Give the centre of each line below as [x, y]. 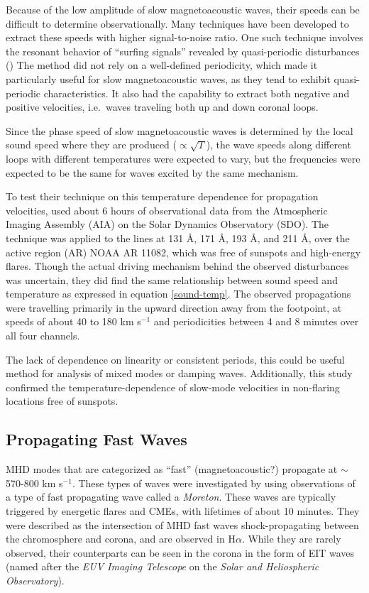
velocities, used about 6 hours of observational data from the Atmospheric [167, 210]
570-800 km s [34, 483]
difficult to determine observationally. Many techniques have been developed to [177, 23]
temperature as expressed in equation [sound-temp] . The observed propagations [178, 294]
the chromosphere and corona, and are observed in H [121, 539]
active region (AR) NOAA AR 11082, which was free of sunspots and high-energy [183, 252]
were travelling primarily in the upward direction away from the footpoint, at [174, 307]
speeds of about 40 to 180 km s [73, 321]
